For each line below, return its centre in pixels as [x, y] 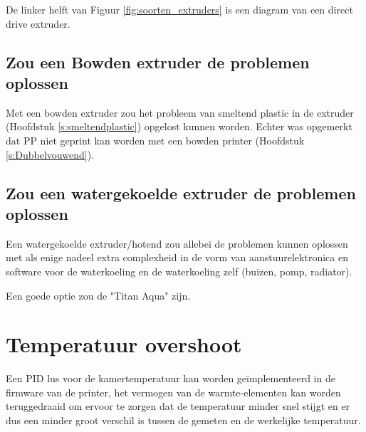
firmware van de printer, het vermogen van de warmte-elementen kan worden [173, 392]
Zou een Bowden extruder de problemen [158, 62]
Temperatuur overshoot [124, 344]
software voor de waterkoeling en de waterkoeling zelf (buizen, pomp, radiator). [179, 271]
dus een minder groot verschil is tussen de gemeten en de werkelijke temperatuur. [183, 420]
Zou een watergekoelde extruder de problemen [181, 193]
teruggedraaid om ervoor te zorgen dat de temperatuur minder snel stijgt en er [178, 406]
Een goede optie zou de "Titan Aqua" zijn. [98, 295]
